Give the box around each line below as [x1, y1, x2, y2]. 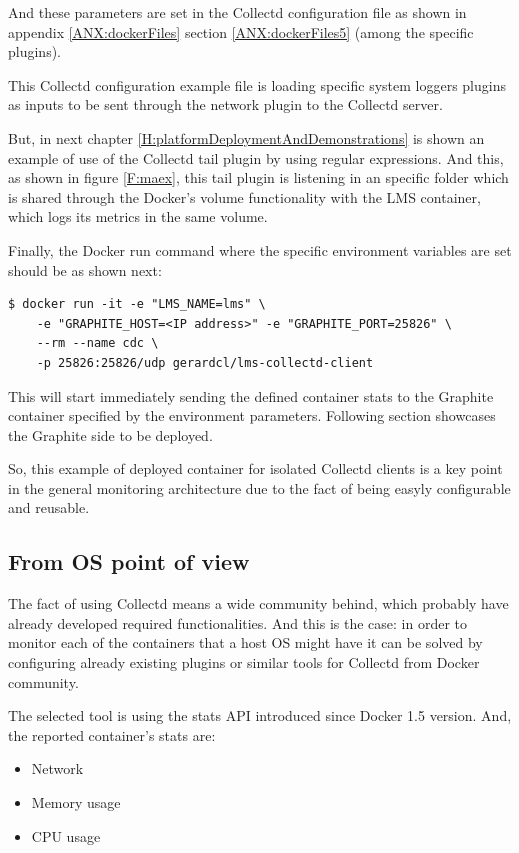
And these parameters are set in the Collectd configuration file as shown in [8, 2, 467, 22]
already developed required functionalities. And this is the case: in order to [8, 612, 468, 633]
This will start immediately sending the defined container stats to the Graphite [8, 385, 494, 406]
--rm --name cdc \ [36, 336, 159, 351]
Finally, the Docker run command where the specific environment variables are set [8, 239, 512, 260]
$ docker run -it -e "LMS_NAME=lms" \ [8, 297, 266, 312]
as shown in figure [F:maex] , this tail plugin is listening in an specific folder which [8, 167, 509, 188]
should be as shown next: [8, 259, 162, 280]
